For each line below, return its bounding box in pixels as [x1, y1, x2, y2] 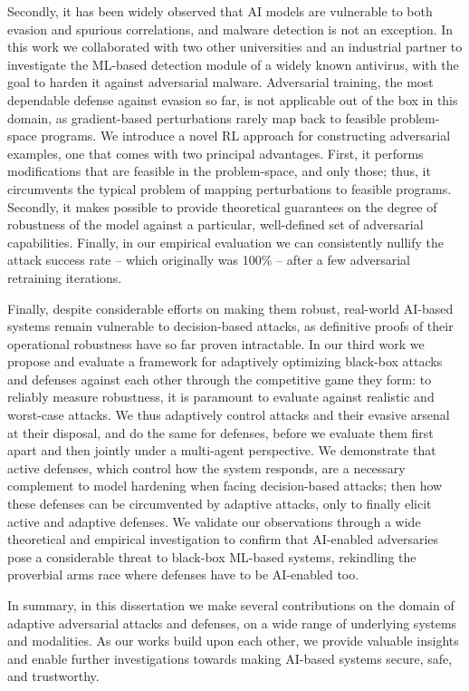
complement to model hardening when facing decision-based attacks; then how [7, 476, 443, 495]
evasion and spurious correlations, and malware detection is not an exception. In [7, 19, 454, 38]
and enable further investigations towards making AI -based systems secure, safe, [7, 648, 453, 667]
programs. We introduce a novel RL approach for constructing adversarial [41, 126, 451, 145]
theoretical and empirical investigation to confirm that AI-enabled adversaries [7, 530, 439, 549]
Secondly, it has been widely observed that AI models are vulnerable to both [7, 2, 433, 20]
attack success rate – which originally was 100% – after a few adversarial [7, 250, 411, 269]
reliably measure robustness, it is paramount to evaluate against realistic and [7, 387, 435, 406]
